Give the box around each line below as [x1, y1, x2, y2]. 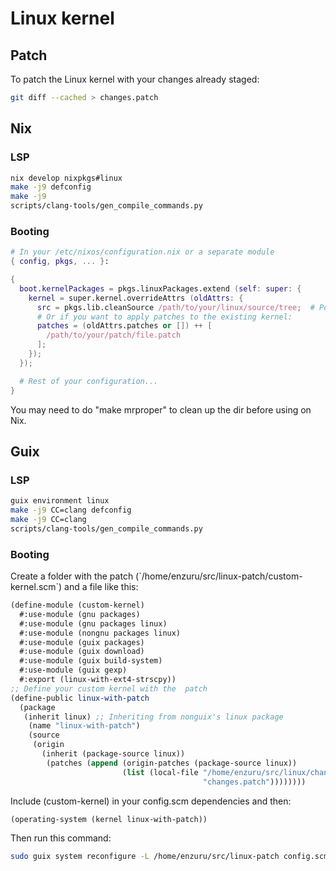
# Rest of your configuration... [19, 376, 159, 386]
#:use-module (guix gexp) [19, 665, 128, 676]
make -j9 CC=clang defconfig [10, 505, 132, 516]
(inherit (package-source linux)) [41, 749, 186, 759]
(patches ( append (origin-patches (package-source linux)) [46, 758, 298, 768]
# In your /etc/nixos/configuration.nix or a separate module [10, 247, 275, 257]
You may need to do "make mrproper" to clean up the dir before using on [10, 403, 312, 416]
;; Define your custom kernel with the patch [10, 683, 208, 694]
